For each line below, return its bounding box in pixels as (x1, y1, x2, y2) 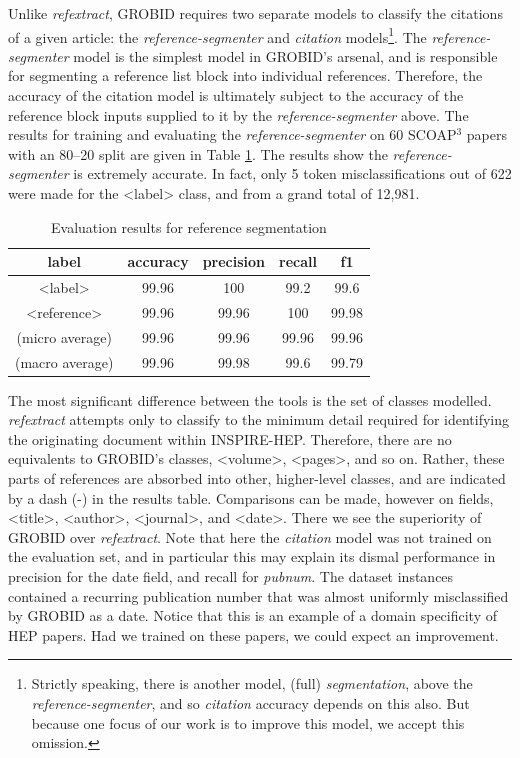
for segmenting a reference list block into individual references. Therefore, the (8, 65, 483, 86)
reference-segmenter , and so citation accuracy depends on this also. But (31, 692, 470, 713)
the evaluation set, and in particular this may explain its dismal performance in (8, 546, 496, 567)
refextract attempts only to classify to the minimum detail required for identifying (8, 409, 510, 430)
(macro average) (15, 351, 114, 372)
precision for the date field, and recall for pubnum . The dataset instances (8, 566, 454, 586)
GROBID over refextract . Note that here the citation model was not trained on (8, 526, 492, 547)
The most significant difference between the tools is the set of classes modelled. (8, 389, 492, 410)
